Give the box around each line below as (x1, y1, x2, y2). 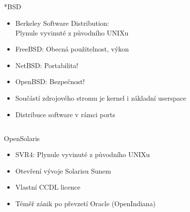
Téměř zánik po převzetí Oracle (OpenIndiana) (15, 198, 156, 208)
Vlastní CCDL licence (15, 182, 81, 192)
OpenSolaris (4, 133, 40, 143)
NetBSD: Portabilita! (15, 60, 78, 70)
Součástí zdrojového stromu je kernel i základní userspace (15, 92, 187, 103)
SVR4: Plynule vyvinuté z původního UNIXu (15, 149, 150, 159)
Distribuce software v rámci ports (15, 109, 115, 119)
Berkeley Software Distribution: (15, 18, 109, 28)
